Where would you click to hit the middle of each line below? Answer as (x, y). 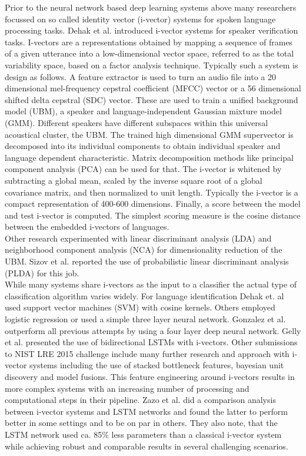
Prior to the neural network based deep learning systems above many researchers (151, 7)
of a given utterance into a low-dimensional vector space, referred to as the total (149, 53)
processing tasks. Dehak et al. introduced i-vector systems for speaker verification (152, 30)
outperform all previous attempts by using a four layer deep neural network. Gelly (153, 330)
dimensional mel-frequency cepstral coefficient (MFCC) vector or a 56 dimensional (153, 88)
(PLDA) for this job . (42, 272)
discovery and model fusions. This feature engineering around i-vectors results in (150, 376)
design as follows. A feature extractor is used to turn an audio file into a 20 (140, 76)
